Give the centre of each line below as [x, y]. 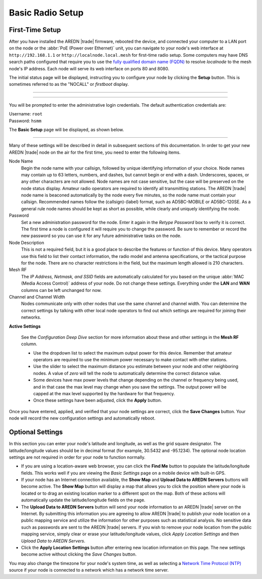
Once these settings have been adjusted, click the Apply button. [98, 401]
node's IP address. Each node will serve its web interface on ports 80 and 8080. [89, 68]
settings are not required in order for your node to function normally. [77, 457]
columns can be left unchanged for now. [61, 290]
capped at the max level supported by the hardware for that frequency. [104, 394]
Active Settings [25, 326]
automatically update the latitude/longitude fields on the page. [83, 500]
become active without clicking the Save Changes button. [79, 554]
